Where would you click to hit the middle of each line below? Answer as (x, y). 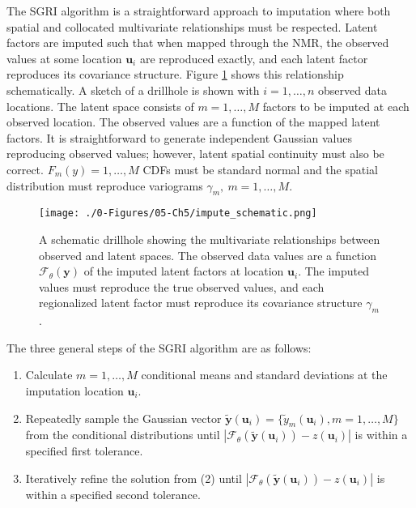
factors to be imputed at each (336, 106)
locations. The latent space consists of (100, 106)
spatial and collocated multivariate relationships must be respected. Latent (192, 26)
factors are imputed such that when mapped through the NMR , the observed (198, 43)
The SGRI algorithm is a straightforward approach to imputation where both (199, 11)
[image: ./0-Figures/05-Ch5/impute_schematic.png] (178, 213)
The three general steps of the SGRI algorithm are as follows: (159, 347)
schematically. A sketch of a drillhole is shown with (133, 90)
